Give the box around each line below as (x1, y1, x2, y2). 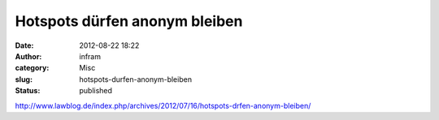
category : (15, 63, 50, 73)
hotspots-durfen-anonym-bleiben (79, 74, 193, 84)
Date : (15, 41, 34, 50)
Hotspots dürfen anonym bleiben (15, 12, 243, 30)
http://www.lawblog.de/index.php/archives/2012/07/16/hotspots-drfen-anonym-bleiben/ (15, 101, 311, 110)
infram (79, 51, 102, 61)
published (79, 86, 113, 96)
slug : (15, 74, 33, 84)
